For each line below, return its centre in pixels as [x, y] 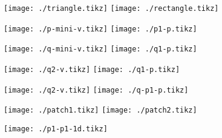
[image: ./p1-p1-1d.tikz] [56, 129]
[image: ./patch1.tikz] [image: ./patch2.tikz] [100, 110]
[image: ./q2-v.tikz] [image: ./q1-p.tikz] [92, 69]
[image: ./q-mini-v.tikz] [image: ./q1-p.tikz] [100, 49]
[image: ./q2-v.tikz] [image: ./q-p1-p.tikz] [96, 90]
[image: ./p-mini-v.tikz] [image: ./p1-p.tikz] [100, 29]
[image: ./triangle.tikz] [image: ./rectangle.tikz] [111, 8]
